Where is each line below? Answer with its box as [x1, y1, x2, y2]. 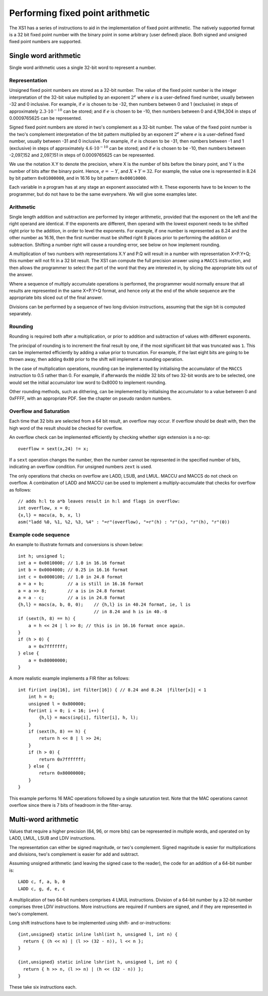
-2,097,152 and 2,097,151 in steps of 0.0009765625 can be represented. [9, 152, 155, 158]
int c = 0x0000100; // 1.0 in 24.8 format [18, 574, 123, 579]
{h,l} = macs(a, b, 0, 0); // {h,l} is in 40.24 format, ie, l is [18, 602, 191, 608]
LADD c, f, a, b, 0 [18, 879, 66, 885]
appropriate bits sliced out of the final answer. [9, 294, 103, 300]
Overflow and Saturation [9, 408, 70, 415]
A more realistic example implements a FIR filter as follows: [9, 675, 130, 681]
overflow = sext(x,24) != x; [18, 446, 89, 451]
